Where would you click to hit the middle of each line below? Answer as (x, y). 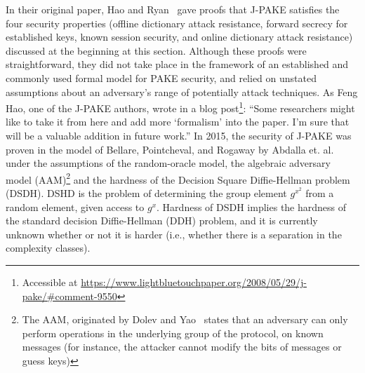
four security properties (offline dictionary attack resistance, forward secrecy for (177, 23)
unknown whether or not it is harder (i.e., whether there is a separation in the (174, 234)
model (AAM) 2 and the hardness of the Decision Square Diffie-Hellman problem (178, 178)
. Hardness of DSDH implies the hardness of (252, 206)
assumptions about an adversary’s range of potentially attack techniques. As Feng (182, 91)
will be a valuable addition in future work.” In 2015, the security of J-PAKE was (179, 135)
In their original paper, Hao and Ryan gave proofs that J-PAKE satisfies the (173, 9)
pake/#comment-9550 (69, 296)
